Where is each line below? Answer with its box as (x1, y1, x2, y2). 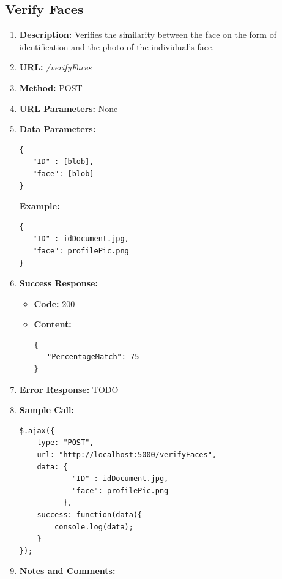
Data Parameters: (19, 122, 96, 135)
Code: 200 (34, 297, 75, 310)
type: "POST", (37, 438, 94, 447)
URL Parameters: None (19, 102, 118, 114)
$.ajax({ (19, 426, 55, 435)
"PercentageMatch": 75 (47, 353, 139, 362)
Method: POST (19, 81, 83, 94)
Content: (34, 318, 72, 331)
